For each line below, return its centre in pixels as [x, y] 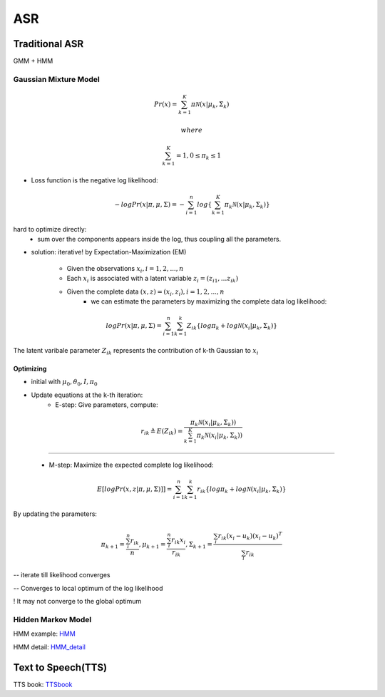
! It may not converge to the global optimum [77, 602]
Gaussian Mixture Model [56, 79]
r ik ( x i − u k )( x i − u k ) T [250, 536]
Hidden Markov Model [52, 619]
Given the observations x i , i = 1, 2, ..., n [125, 269]
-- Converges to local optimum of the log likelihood [88, 588]
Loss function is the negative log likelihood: [94, 180]
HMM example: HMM [45, 634]
